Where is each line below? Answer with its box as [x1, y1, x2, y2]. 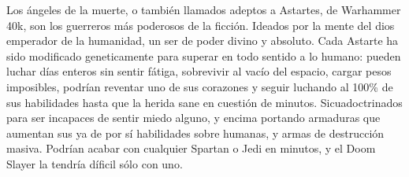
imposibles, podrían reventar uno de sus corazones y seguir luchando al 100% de [6, 78, 393, 94]
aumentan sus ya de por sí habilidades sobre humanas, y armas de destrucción [6, 124, 385, 141]
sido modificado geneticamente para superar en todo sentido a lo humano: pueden [6, 47, 401, 64]
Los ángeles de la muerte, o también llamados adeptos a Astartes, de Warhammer [6, 2, 401, 17]
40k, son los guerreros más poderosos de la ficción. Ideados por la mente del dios [6, 17, 395, 33]
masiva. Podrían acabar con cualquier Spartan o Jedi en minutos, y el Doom [6, 140, 376, 157]
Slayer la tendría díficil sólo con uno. [6, 155, 183, 171]
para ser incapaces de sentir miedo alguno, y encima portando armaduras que [6, 109, 381, 126]
